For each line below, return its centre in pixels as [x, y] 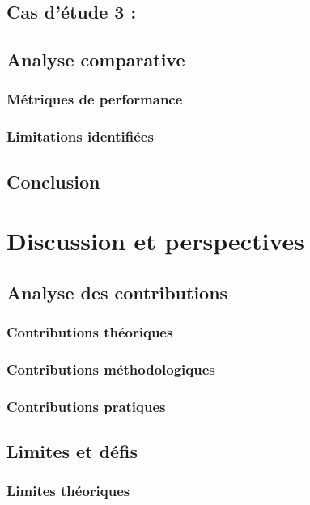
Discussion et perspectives [156, 241]
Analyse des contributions [117, 292]
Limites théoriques [68, 491]
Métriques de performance [95, 99]
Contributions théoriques [90, 332]
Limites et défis [72, 451]
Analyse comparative [96, 59]
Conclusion [53, 181]
